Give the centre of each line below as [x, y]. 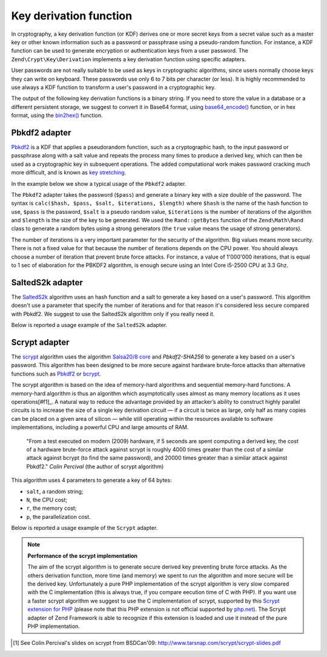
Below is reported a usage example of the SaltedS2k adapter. [89, 325]
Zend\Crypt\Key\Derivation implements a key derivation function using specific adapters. [129, 59]
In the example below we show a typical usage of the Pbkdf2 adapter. [99, 183]
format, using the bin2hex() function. [57, 116]
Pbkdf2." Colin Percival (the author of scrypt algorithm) [95, 466]
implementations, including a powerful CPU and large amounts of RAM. [100, 428]
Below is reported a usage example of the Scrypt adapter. [84, 528]
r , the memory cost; [51, 508]
